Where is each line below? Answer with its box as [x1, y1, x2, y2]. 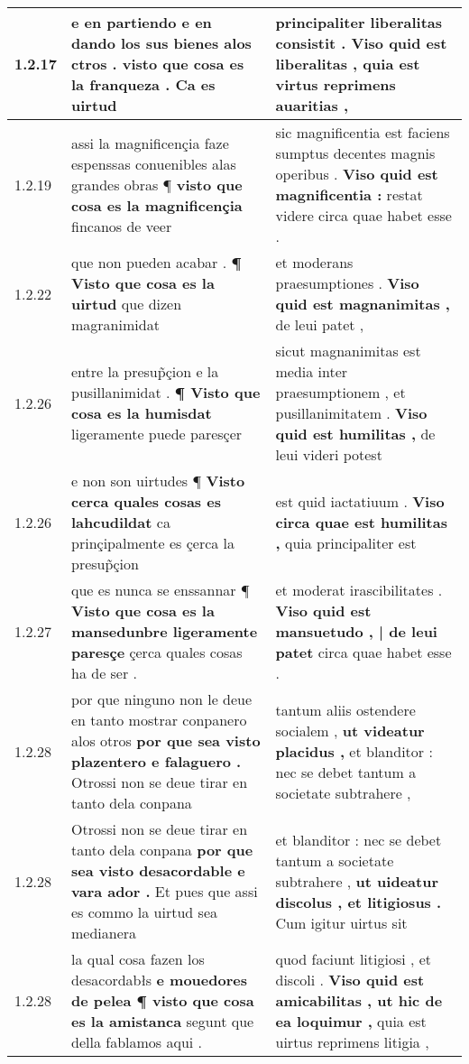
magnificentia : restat [275, 184, 423, 205]
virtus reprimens [275, 74, 396, 95]
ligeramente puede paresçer [71, 423, 243, 444]
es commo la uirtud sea [71, 902, 217, 922]
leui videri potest [275, 444, 382, 465]
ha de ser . [71, 662, 138, 683]
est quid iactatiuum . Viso [275, 491, 445, 512]
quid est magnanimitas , [275, 293, 450, 314]
